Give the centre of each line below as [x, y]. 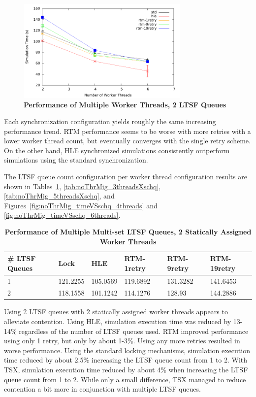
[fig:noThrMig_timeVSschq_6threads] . [62, 215]
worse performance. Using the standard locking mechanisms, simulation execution [127, 350]
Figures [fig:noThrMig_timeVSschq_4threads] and [81, 205]
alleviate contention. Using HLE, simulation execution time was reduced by [118, 321]
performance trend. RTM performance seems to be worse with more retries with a [128, 131]
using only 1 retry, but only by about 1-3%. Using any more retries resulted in [122, 341]
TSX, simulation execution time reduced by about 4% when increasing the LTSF [126, 370]
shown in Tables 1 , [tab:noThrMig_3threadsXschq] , [82, 186]
